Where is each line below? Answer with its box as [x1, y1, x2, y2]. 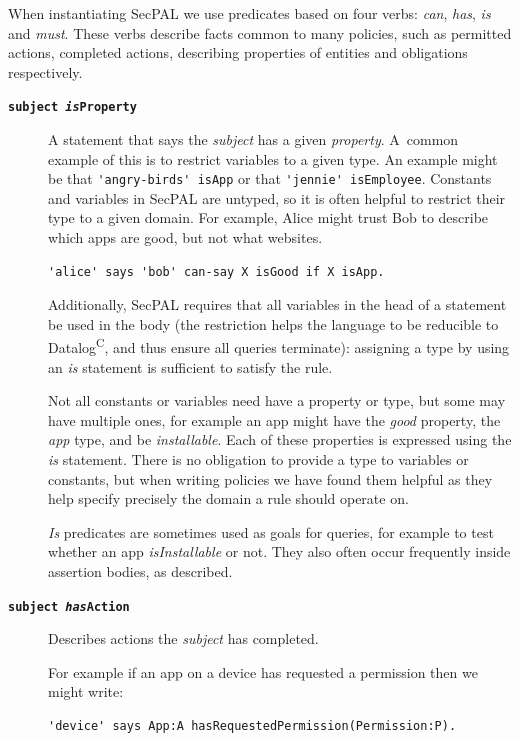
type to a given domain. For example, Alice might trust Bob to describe [48, 207, 489, 228]
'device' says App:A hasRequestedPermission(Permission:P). [48, 719, 457, 734]
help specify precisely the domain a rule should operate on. [48, 488, 409, 509]
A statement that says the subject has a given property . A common [48, 129, 459, 150]
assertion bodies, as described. [48, 561, 233, 582]
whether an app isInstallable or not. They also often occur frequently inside [48, 541, 511, 562]
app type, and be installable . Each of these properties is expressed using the [48, 429, 512, 450]
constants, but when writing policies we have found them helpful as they [48, 468, 493, 489]
